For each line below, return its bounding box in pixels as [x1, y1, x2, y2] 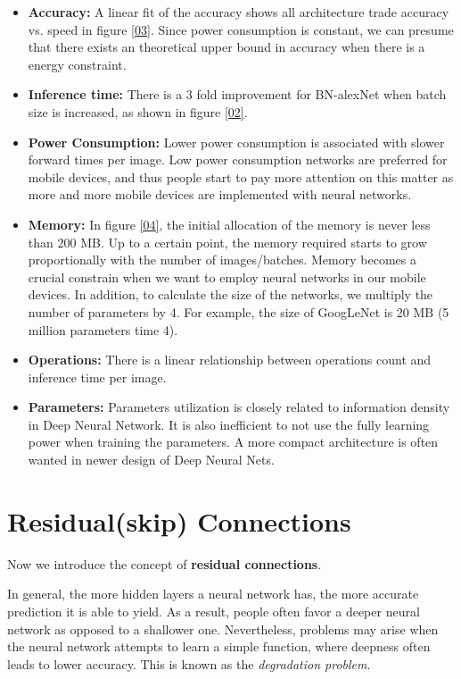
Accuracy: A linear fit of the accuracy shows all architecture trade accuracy [28, 3, 449, 21]
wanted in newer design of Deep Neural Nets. [28, 450, 275, 469]
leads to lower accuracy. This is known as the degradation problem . [7, 654, 371, 673]
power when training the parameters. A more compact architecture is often [28, 432, 439, 451]
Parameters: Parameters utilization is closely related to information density [28, 398, 450, 416]
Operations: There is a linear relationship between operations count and [28, 350, 432, 369]
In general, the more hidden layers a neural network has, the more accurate [7, 584, 419, 603]
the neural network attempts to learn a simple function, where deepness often [7, 637, 431, 656]
